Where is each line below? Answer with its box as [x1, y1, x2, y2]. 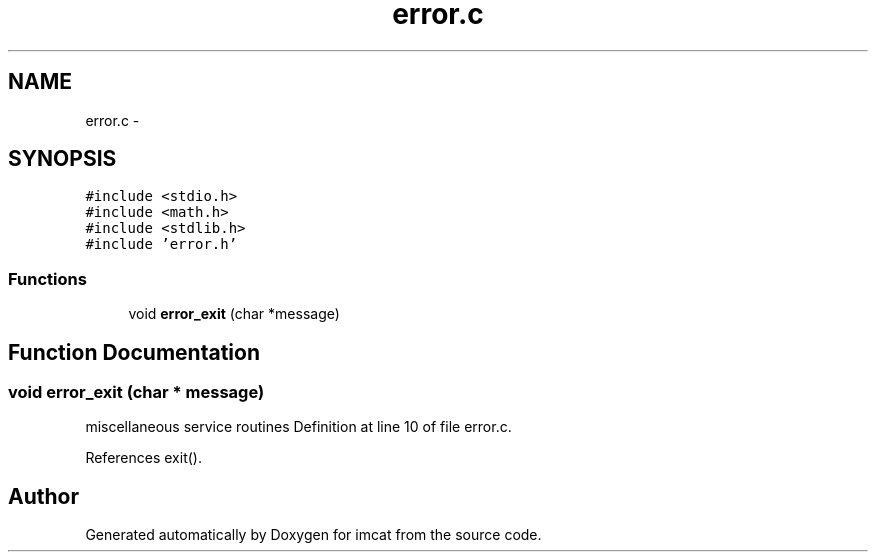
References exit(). [85, 449, 202, 467]
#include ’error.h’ [85, 236, 238, 253]
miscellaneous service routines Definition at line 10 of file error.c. [85, 418, 512, 436]
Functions [8, 268, 87, 289]
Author [8, 483, 79, 509]
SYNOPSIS [8, 146, 117, 172]
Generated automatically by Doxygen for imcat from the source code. [85, 526, 542, 544]
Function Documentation [8, 339, 260, 365]
